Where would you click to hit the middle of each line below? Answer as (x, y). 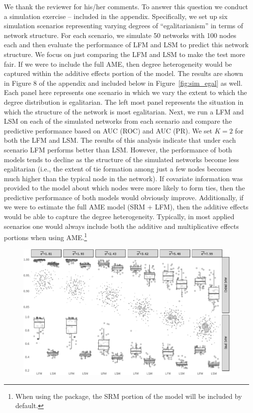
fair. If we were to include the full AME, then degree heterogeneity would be (118, 64)
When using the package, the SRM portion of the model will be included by (129, 396)
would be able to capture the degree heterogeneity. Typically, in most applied (119, 216)
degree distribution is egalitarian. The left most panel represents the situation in (124, 102)
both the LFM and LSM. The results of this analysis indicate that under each (120, 140)
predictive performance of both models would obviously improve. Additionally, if (124, 197)
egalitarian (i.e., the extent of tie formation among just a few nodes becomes (118, 169)
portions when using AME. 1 (45, 236)
